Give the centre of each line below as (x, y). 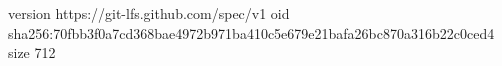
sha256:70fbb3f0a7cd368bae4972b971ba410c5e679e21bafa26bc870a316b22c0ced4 (251, 32)
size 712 (32, 52)
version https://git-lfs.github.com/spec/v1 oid (149, 13)
